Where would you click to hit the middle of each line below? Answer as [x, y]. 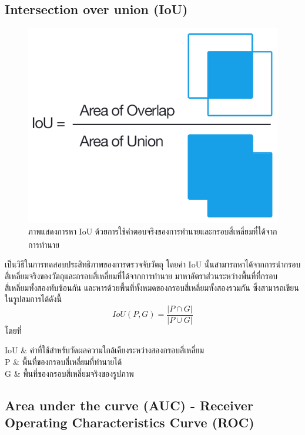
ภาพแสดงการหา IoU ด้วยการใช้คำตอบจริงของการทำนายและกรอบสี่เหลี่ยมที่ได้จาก [153, 231]
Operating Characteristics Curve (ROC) [130, 422]
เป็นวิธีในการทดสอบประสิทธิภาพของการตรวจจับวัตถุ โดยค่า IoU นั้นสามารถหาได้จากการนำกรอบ [153, 264]
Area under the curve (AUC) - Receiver [129, 405]
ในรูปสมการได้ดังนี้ [33, 299]
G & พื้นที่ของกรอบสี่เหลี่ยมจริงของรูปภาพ [69, 373]
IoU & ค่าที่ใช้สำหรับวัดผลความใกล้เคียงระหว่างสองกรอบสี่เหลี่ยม [105, 350]
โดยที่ [13, 330]
